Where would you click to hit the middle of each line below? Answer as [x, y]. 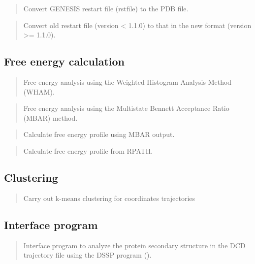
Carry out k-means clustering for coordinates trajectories [109, 198]
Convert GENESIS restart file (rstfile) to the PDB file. [106, 8]
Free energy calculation [64, 61]
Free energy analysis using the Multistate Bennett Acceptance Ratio [126, 108]
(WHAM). [39, 91]
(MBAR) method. [50, 117]
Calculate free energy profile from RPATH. [88, 150]
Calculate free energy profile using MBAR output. [99, 134]
